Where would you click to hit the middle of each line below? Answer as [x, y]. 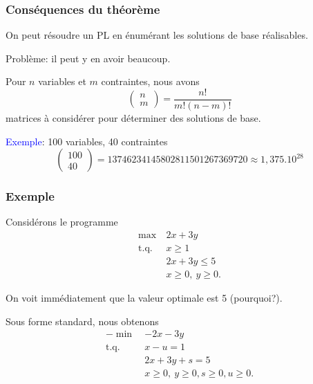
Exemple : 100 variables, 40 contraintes [87, 141]
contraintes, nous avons [150, 81]
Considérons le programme [62, 222]
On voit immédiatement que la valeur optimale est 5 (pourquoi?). [144, 298]
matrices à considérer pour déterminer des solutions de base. [133, 118]
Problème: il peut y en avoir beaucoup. [88, 58]
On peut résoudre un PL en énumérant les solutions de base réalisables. [157, 35]
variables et [62, 81]
